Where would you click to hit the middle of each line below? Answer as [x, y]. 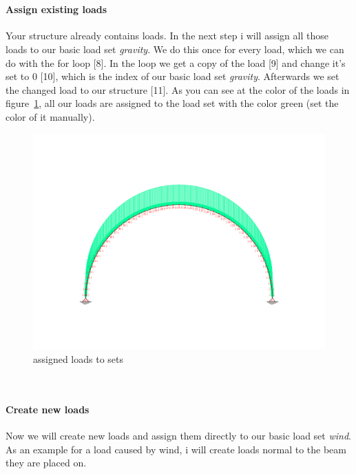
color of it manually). [50, 116]
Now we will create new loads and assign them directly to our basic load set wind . [178, 436]
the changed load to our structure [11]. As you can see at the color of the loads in [178, 89]
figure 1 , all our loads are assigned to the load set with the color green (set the [172, 103]
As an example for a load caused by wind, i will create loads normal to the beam [176, 449]
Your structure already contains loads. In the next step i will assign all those [167, 36]
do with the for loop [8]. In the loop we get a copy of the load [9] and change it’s [176, 62]
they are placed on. [46, 463]
